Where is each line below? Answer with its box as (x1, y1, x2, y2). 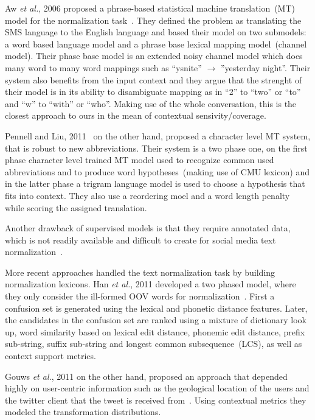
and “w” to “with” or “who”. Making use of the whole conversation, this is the (5, 97, 297, 110)
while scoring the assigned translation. (5, 201, 147, 214)
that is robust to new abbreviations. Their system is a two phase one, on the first (5, 141, 308, 154)
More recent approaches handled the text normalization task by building (5, 265, 275, 278)
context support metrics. (5, 349, 96, 362)
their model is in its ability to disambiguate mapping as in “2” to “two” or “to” (5, 85, 301, 98)
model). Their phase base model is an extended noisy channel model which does (5, 49, 303, 62)
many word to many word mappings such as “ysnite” (5, 61, 202, 74)
